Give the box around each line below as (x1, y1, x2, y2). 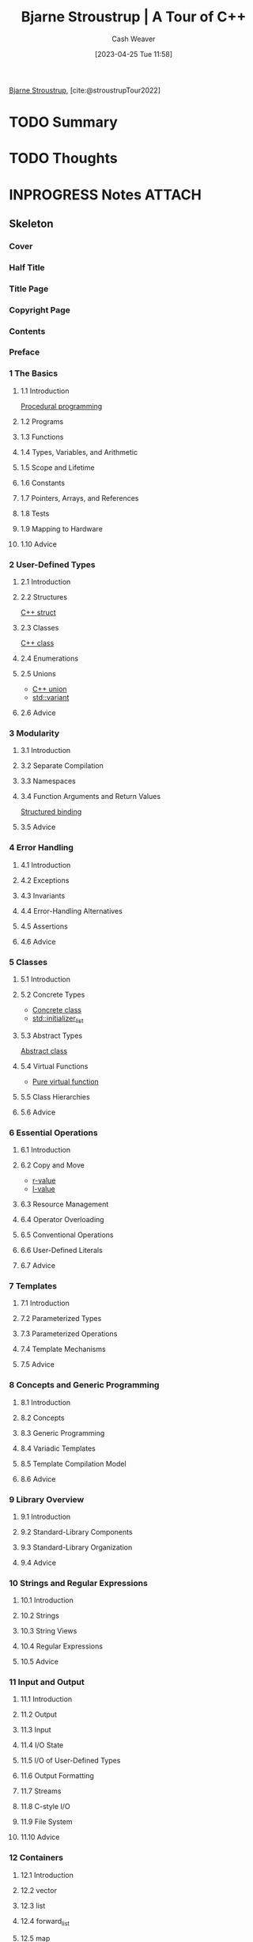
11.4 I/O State (20, 1740, 64, 1750)
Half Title (9, 262, 46, 273)
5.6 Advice (20, 1107, 56, 1117)
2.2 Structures (20, 592, 68, 602)
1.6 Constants (20, 478, 66, 487)
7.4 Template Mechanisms (20, 1345, 106, 1354)
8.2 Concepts (20, 1413, 66, 1422)
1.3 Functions (20, 432, 64, 441)
